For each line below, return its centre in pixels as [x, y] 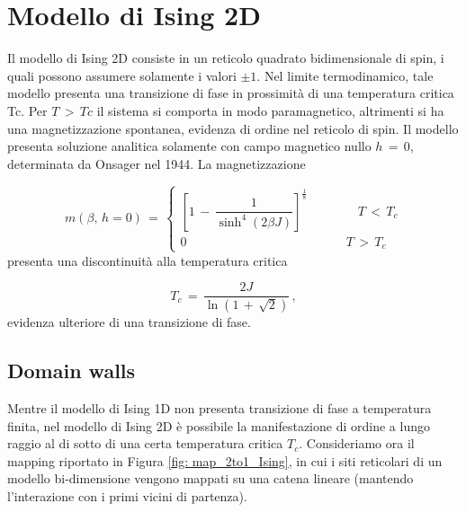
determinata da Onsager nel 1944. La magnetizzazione [157, 163]
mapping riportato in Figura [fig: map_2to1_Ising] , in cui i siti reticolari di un [225, 460]
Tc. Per [27, 110]
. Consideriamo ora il [357, 443]
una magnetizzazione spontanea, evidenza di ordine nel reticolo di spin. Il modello [233, 128]
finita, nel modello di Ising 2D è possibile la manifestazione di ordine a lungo [219, 425]
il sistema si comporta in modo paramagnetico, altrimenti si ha [270, 110]
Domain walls [72, 371]
